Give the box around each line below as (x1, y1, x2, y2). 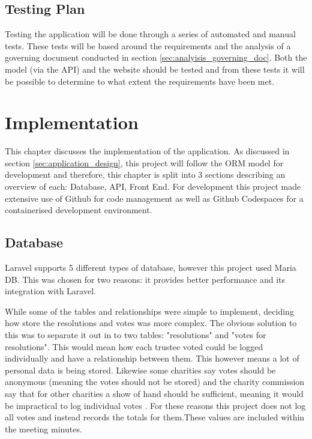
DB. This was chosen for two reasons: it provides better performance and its (5, 273, 286, 285)
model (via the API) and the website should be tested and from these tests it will (5, 62, 305, 75)
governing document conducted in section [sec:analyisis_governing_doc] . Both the (5, 51, 307, 64)
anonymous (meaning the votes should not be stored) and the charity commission (5, 375, 305, 388)
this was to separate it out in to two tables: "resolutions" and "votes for (5, 328, 266, 341)
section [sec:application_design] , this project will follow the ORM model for (5, 156, 284, 169)
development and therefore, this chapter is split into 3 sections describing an (5, 168, 286, 181)
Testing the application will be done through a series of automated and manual (5, 28, 296, 40)
